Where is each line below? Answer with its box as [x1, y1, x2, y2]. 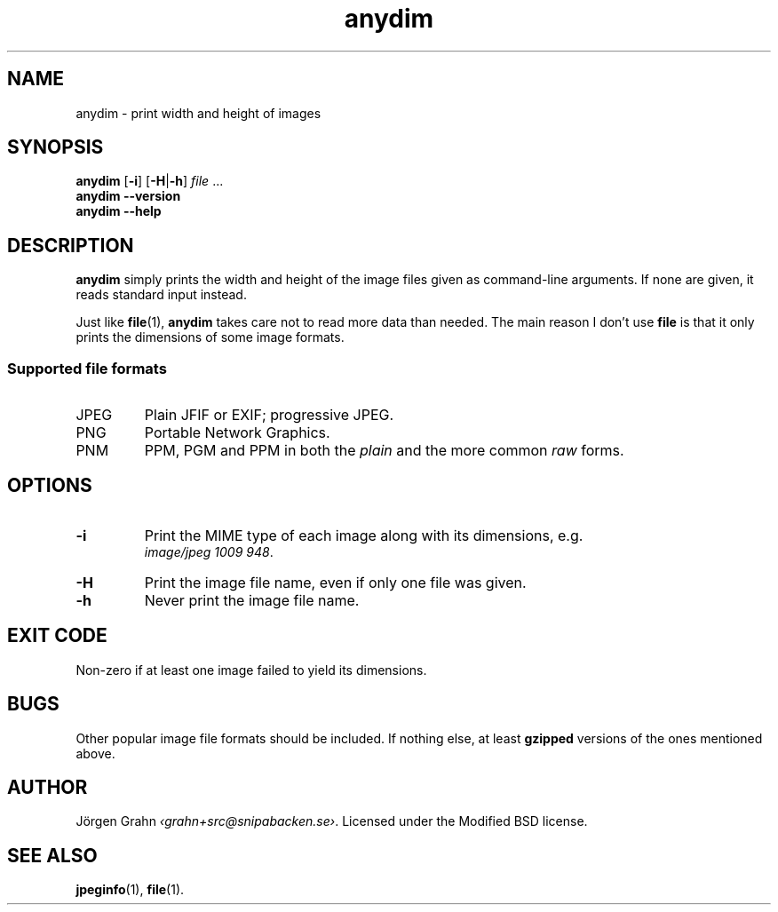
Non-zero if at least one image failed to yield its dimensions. [75, 662, 427, 678]
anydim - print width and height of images [75, 105, 322, 121]
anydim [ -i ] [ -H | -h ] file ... [75, 173, 224, 189]
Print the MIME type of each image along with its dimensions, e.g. [144, 526, 583, 544]
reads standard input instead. [75, 287, 247, 303]
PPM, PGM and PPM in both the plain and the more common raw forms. [144, 441, 624, 460]
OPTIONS [7, 474, 92, 497]
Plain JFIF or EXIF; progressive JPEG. [144, 406, 394, 424]
